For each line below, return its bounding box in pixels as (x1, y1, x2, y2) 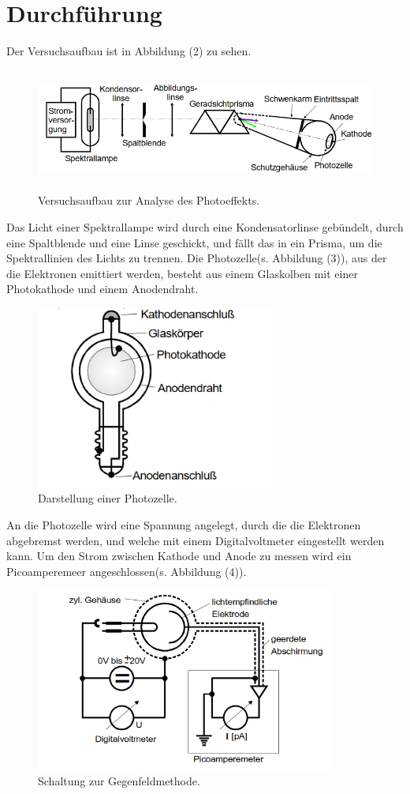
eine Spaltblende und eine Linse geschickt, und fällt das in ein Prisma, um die (6, 234, 382, 250)
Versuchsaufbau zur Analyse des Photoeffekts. (38, 192, 260, 209)
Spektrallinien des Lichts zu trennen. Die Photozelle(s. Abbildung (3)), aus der (6, 250, 387, 266)
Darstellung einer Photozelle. (38, 490, 177, 506)
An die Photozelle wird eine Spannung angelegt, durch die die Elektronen (6, 517, 361, 532)
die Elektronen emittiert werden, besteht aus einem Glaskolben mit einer (6, 265, 358, 281)
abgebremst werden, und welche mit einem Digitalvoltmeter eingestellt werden (6, 532, 385, 548)
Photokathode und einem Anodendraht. (6, 280, 199, 297)
